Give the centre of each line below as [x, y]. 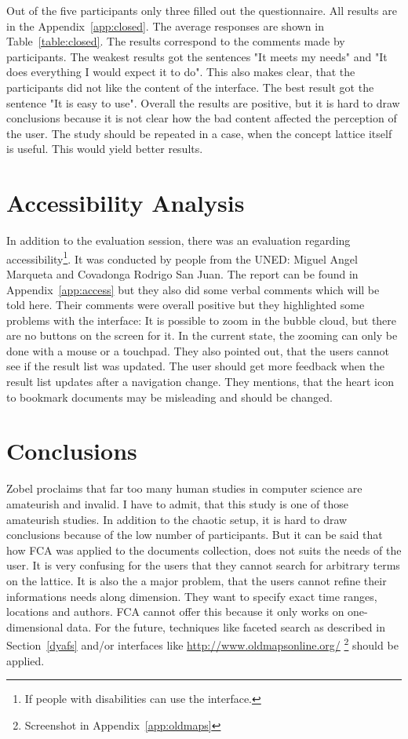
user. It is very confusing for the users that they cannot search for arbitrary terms [203, 565]
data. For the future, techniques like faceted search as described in [226, 626]
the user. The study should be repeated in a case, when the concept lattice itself [199, 133]
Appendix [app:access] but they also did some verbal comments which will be [193, 289]
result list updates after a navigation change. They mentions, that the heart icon [200, 382]
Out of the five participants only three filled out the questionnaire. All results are [202, 10]
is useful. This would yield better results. [105, 149]
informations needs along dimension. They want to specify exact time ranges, [192, 596]
